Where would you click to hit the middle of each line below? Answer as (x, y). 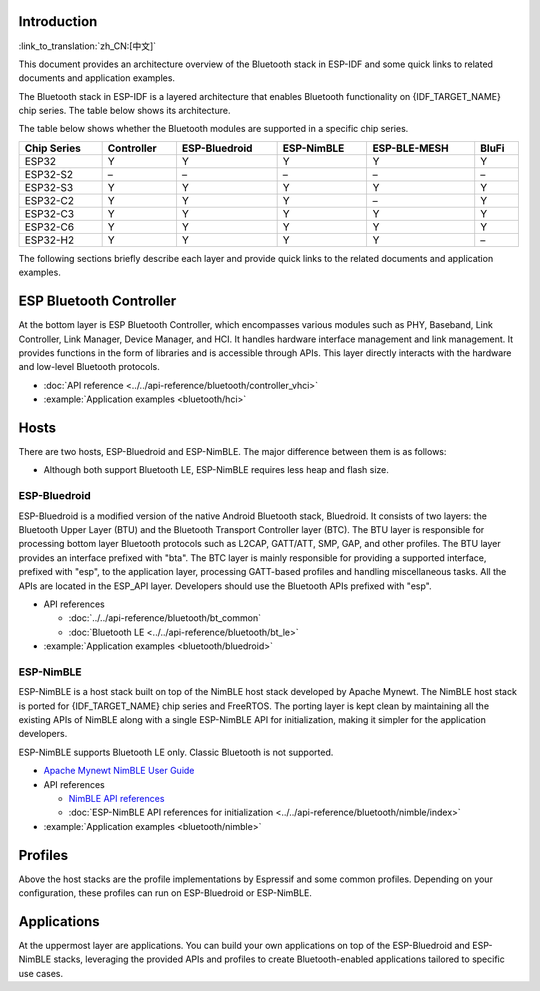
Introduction (58, 21)
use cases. (41, 973)
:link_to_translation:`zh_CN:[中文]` (87, 46)
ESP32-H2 (49, 240)
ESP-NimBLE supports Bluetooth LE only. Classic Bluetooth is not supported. (176, 752)
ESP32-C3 (49, 213)
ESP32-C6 (49, 227)
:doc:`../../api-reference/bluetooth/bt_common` (165, 618)
